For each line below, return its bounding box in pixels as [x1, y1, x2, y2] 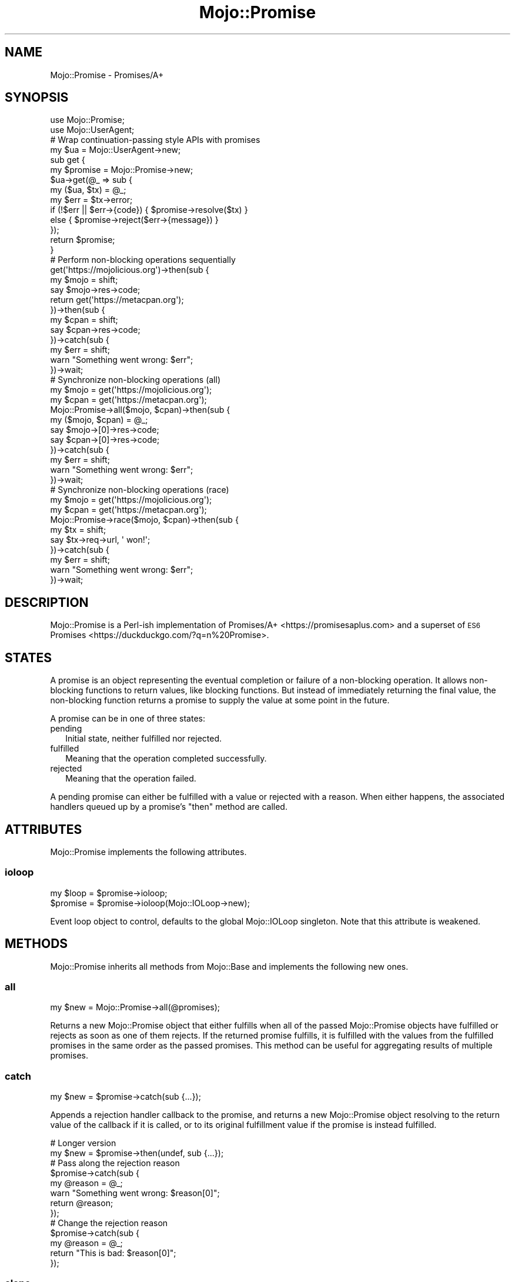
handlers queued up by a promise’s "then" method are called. [50, 802, 287, 812]
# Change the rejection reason [50, 1218, 168, 1228]
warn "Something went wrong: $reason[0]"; [50, 1188, 220, 1198]
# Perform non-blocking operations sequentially [50, 255, 236, 265]
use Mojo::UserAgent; [50, 125, 135, 135]
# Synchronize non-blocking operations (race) [50, 485, 229, 495]
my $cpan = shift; [50, 315, 118, 325]
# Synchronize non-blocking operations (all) [50, 375, 220, 385]
